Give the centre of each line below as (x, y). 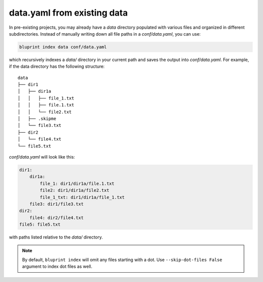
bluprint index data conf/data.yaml (63, 47)
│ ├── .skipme (37, 119)
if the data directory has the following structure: (57, 66)
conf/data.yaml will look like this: (42, 157)
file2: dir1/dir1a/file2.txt (75, 191)
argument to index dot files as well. (57, 266)
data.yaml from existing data (68, 13)
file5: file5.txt (40, 225)
